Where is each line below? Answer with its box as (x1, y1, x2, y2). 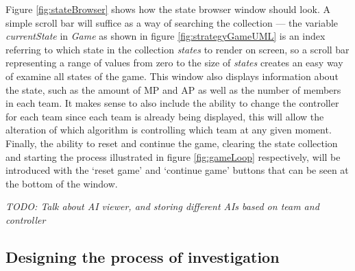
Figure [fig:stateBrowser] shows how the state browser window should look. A (5, 2, 330, 16)
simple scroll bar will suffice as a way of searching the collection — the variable (5, 15, 339, 29)
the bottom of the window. (5, 176, 118, 190)
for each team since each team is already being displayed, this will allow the (5, 109, 324, 123)
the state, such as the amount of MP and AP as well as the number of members (5, 82, 341, 96)
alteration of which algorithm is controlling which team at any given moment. (5, 122, 332, 137)
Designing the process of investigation (5, 246, 280, 267)
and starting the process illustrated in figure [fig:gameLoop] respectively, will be (5, 149, 341, 164)
